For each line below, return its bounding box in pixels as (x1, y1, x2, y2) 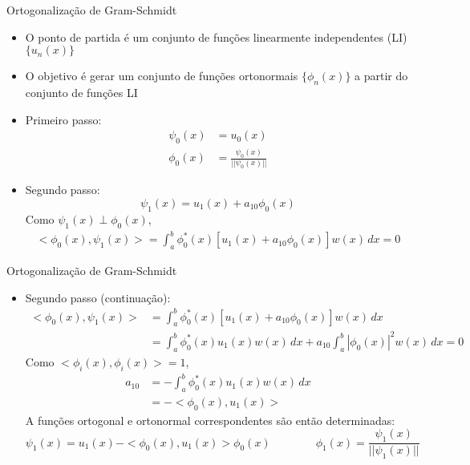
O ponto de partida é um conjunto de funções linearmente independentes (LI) (25, 28, 407, 45)
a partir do (355, 67, 408, 84)
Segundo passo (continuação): (25, 289, 171, 305)
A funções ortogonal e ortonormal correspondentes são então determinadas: (25, 411, 395, 428)
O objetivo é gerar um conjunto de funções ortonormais (25, 67, 298, 84)
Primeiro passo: (25, 111, 102, 127)
